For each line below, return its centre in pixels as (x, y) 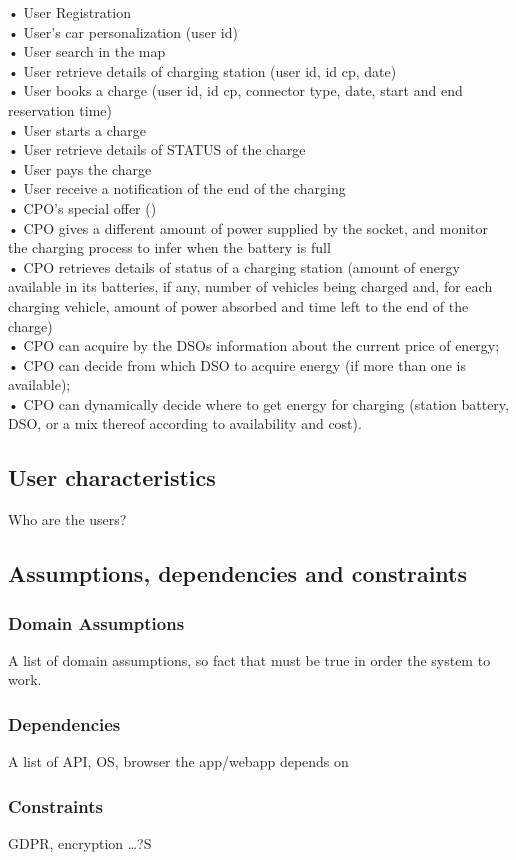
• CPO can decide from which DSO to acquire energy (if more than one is (237, 364)
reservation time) (60, 109)
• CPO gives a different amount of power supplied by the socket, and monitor (248, 227)
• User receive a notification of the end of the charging (177, 188)
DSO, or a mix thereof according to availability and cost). (185, 423)
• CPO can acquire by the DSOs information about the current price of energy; (254, 345)
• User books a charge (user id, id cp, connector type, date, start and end (235, 90)
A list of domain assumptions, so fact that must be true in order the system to (249, 659)
